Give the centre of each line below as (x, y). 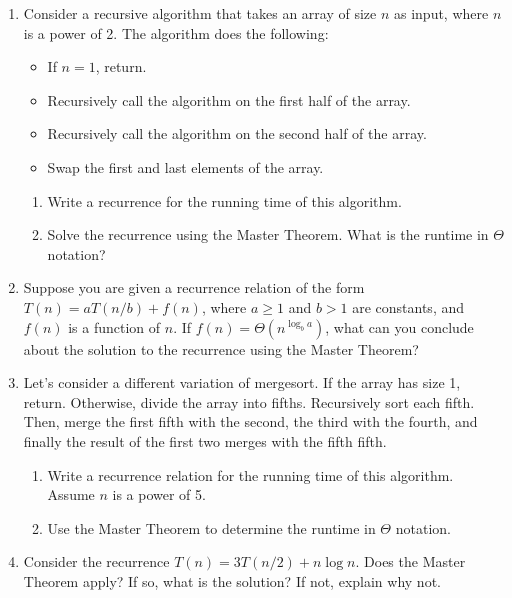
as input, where (441, 13)
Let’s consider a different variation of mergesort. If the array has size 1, (242, 382)
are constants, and (408, 306)
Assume (71, 494)
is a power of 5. (159, 494)
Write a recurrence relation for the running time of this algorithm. (250, 474)
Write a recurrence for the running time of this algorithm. (224, 200)
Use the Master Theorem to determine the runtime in (211, 527)
